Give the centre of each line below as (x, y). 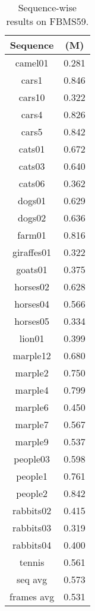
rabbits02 (32, 510)
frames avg (32, 596)
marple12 (32, 355)
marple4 (32, 390)
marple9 (32, 441)
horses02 (32, 286)
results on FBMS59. (47, 21)
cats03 (32, 166)
